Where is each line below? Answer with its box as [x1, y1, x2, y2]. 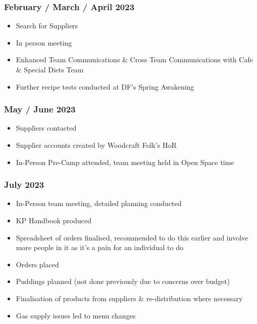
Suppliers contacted [16, 123, 77, 133]
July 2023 [4, 178, 44, 191]
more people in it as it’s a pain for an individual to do [16, 242, 184, 253]
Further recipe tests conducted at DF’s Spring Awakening [16, 81, 194, 92]
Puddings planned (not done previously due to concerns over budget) [16, 276, 230, 287]
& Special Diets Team [16, 64, 84, 74]
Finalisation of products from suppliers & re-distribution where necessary [16, 293, 243, 303]
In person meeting [16, 37, 72, 48]
